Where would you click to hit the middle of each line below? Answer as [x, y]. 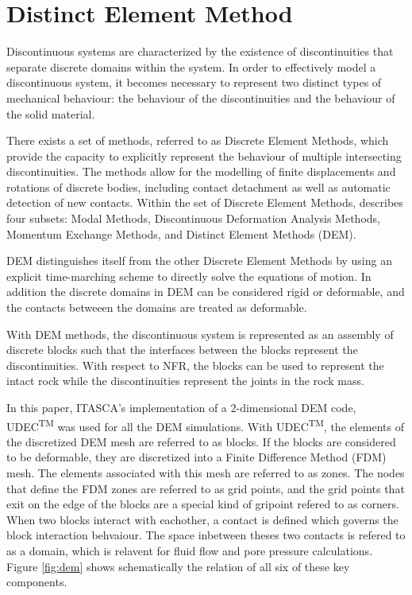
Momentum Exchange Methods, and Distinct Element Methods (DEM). [181, 233]
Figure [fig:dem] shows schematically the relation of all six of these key [178, 566]
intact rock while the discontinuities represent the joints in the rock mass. [185, 381]
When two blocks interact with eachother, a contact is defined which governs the [202, 519]
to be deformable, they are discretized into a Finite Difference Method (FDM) [196, 457]
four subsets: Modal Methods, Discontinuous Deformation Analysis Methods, [193, 218]
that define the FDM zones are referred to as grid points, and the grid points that [206, 488]
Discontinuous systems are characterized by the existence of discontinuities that [200, 51]
